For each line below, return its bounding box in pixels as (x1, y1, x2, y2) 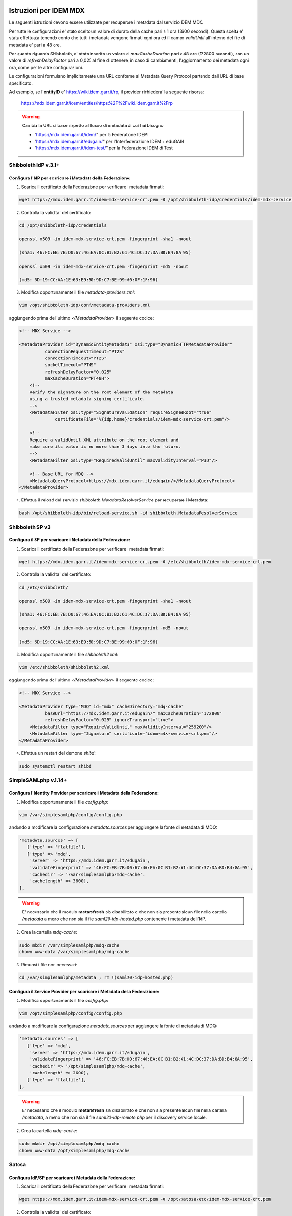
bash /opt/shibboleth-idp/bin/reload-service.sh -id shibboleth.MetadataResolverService (19, 510, 238, 516)
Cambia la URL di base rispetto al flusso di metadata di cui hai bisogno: (22, 123, 165, 128)
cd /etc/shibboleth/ (19, 584, 68, 590)
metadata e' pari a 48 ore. (9, 42, 61, 48)
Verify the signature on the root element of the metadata (29, 389, 174, 395)
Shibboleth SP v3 (9, 523, 51, 530)
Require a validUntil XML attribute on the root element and (29, 437, 179, 443)
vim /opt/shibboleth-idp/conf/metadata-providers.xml (19, 303, 150, 308)
